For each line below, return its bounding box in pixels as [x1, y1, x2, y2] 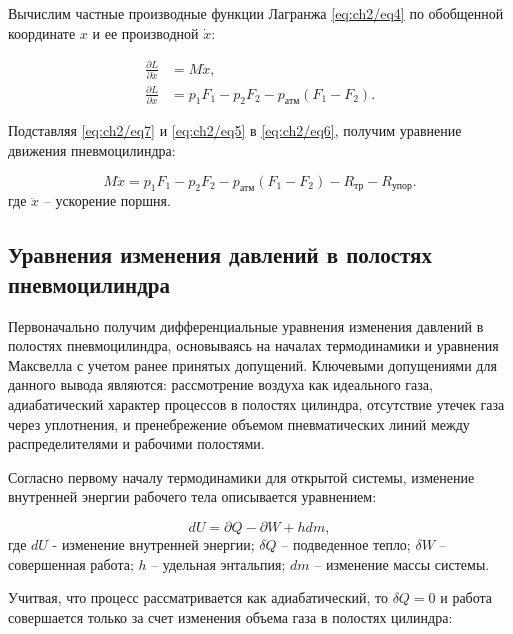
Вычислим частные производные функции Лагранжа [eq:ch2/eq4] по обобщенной [8, 3, 504, 23]
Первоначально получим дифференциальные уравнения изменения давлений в [8, 315, 484, 336]
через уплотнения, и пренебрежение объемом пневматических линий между [8, 413, 470, 434]
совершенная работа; [8, 553, 134, 574]
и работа [440, 587, 493, 608]
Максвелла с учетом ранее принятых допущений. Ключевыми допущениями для [8, 354, 497, 375]
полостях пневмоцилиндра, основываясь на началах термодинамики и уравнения [8, 335, 499, 356]
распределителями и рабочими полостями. [8, 433, 265, 454]
